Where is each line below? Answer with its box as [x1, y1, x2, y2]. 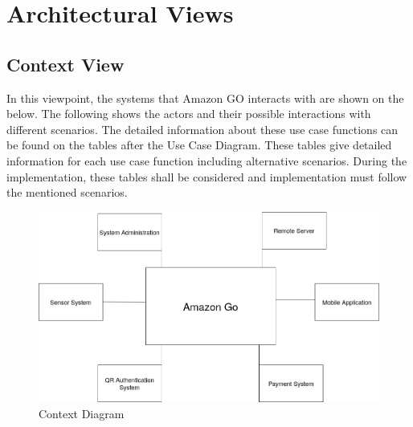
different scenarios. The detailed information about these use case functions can [6, 120, 399, 137]
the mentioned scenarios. [6, 184, 128, 201]
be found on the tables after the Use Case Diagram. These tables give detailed [6, 136, 392, 153]
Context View [6, 51, 125, 76]
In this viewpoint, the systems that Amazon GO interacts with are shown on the [6, 89, 404, 106]
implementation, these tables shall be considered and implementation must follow [6, 168, 407, 185]
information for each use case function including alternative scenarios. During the [6, 152, 407, 169]
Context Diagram [39, 405, 125, 421]
